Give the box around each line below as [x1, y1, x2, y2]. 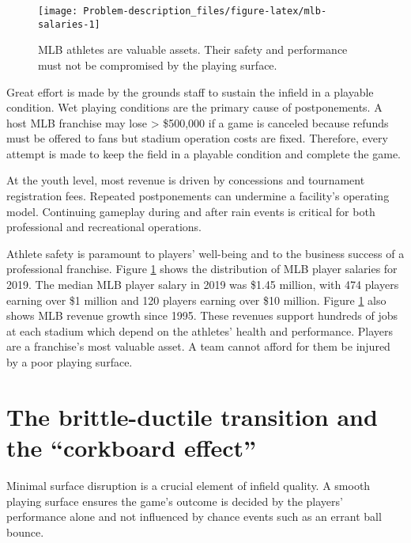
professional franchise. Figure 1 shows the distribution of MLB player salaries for [6, 260, 398, 277]
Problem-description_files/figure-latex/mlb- [83, 6, 327, 17]
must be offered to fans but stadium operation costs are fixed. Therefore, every [6, 130, 388, 146]
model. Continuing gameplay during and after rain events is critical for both [6, 203, 375, 219]
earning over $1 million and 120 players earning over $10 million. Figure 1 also [6, 291, 386, 308]
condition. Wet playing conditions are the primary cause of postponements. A [6, 99, 383, 116]
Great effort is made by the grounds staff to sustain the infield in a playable [6, 83, 374, 100]
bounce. [6, 523, 44, 540]
